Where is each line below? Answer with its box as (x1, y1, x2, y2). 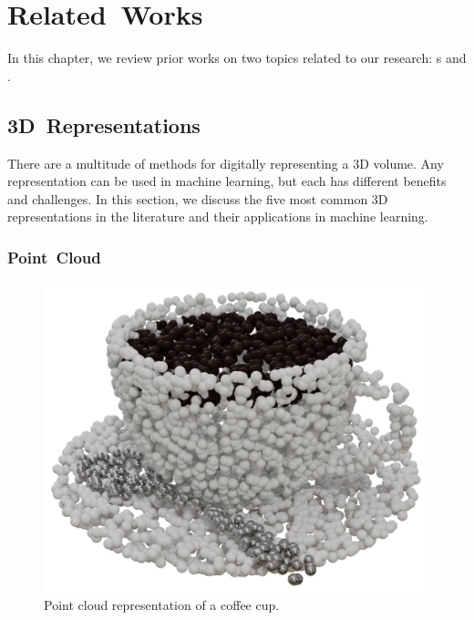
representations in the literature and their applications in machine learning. (7, 207, 428, 226)
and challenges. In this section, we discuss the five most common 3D (7, 189, 388, 208)
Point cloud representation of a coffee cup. (44, 595, 280, 615)
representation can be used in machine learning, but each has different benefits (7, 171, 447, 191)
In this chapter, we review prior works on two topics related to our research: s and (7, 48, 467, 67)
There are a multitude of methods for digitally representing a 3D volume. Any (7, 153, 444, 172)
